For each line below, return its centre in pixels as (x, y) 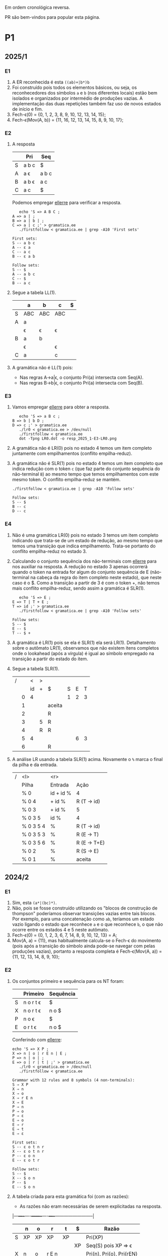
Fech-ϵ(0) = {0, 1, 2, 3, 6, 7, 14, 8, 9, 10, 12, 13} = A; (65, 935)
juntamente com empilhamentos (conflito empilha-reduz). (72, 454)
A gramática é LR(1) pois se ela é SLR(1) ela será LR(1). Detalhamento (84, 642)
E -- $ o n (24, 1187)
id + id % (61, 793)
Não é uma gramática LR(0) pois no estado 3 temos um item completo (85, 535)
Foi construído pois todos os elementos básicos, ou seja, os (74, 87)
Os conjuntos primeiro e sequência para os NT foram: (68, 981)
